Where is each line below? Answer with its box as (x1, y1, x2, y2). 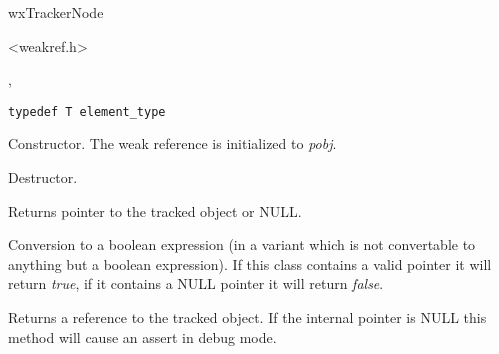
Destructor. (8, 167, 78, 188)
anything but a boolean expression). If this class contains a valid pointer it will (8, 253, 492, 274)
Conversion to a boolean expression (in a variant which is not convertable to (8, 234, 476, 255)
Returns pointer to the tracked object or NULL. (8, 200, 302, 221)
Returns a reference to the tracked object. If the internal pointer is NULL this (8, 307, 487, 327)
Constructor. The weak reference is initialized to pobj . (8, 133, 337, 154)
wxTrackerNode (8, 2, 104, 22)
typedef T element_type (8, 104, 166, 119)
